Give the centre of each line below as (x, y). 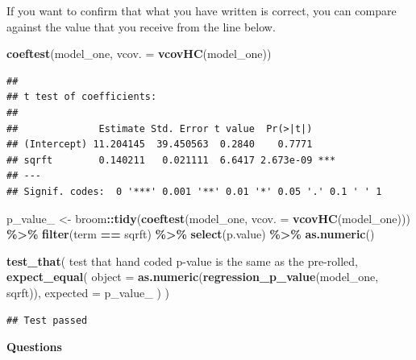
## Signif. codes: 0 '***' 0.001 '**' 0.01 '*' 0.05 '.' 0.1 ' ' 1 (194, 191)
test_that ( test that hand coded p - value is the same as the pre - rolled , (183, 261)
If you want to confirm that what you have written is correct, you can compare (202, 10)
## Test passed (47, 320)
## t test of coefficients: (82, 97)
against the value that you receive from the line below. (141, 26)
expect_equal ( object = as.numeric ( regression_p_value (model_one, (193, 277)
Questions (34, 347)
